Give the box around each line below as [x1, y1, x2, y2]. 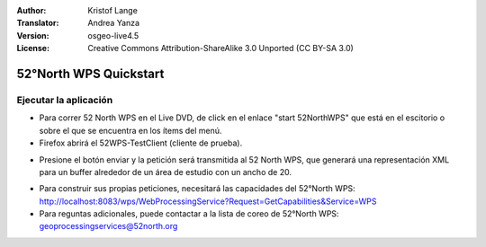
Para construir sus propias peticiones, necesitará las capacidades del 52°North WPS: [39, 183, 355, 194]
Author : [16, 5, 47, 15]
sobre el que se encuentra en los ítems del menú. [39, 125, 222, 136]
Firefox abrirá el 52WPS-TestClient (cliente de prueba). [39, 137, 243, 148]
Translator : [16, 18, 59, 29]
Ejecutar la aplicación [16, 93, 113, 106]
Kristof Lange [87, 5, 139, 15]
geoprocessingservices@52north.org [39, 221, 178, 232]
